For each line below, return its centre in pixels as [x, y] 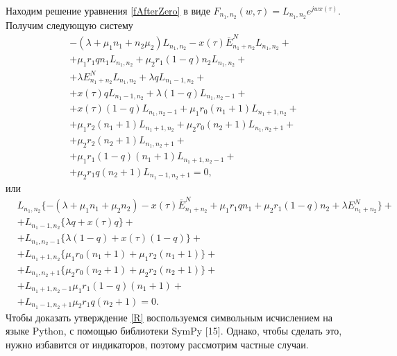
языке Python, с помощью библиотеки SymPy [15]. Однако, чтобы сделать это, [174, 331]
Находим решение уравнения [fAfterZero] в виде [108, 10]
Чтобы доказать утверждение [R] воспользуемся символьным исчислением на [169, 317]
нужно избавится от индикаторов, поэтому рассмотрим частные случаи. [157, 344]
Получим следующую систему [69, 25]
